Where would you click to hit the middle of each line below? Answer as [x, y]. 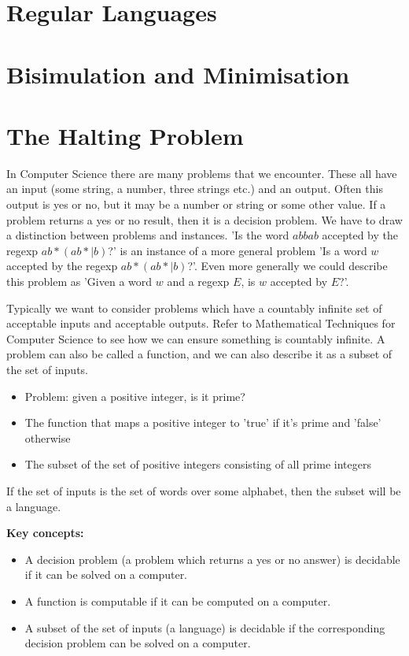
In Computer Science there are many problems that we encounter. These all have [202, 173]
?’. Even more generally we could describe [287, 266]
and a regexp [198, 282]
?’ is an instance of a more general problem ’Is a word [238, 250]
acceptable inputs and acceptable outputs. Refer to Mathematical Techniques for [201, 323]
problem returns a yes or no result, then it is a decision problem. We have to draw [204, 219]
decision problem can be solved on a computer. [138, 643]
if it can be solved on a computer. [106, 574]
